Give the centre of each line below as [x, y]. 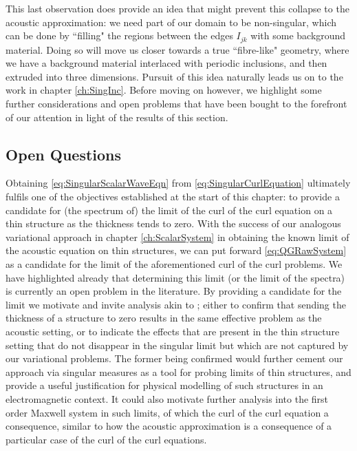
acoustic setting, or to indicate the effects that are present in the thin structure [173, 331]
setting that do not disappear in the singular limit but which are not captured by [177, 345]
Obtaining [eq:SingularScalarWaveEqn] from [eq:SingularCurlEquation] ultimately [178, 183]
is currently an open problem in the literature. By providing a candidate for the [174, 291]
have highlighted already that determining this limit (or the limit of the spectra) [175, 277]
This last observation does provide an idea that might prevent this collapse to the [177, 8]
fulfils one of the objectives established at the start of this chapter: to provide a [173, 196]
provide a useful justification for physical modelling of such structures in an [164, 385]
